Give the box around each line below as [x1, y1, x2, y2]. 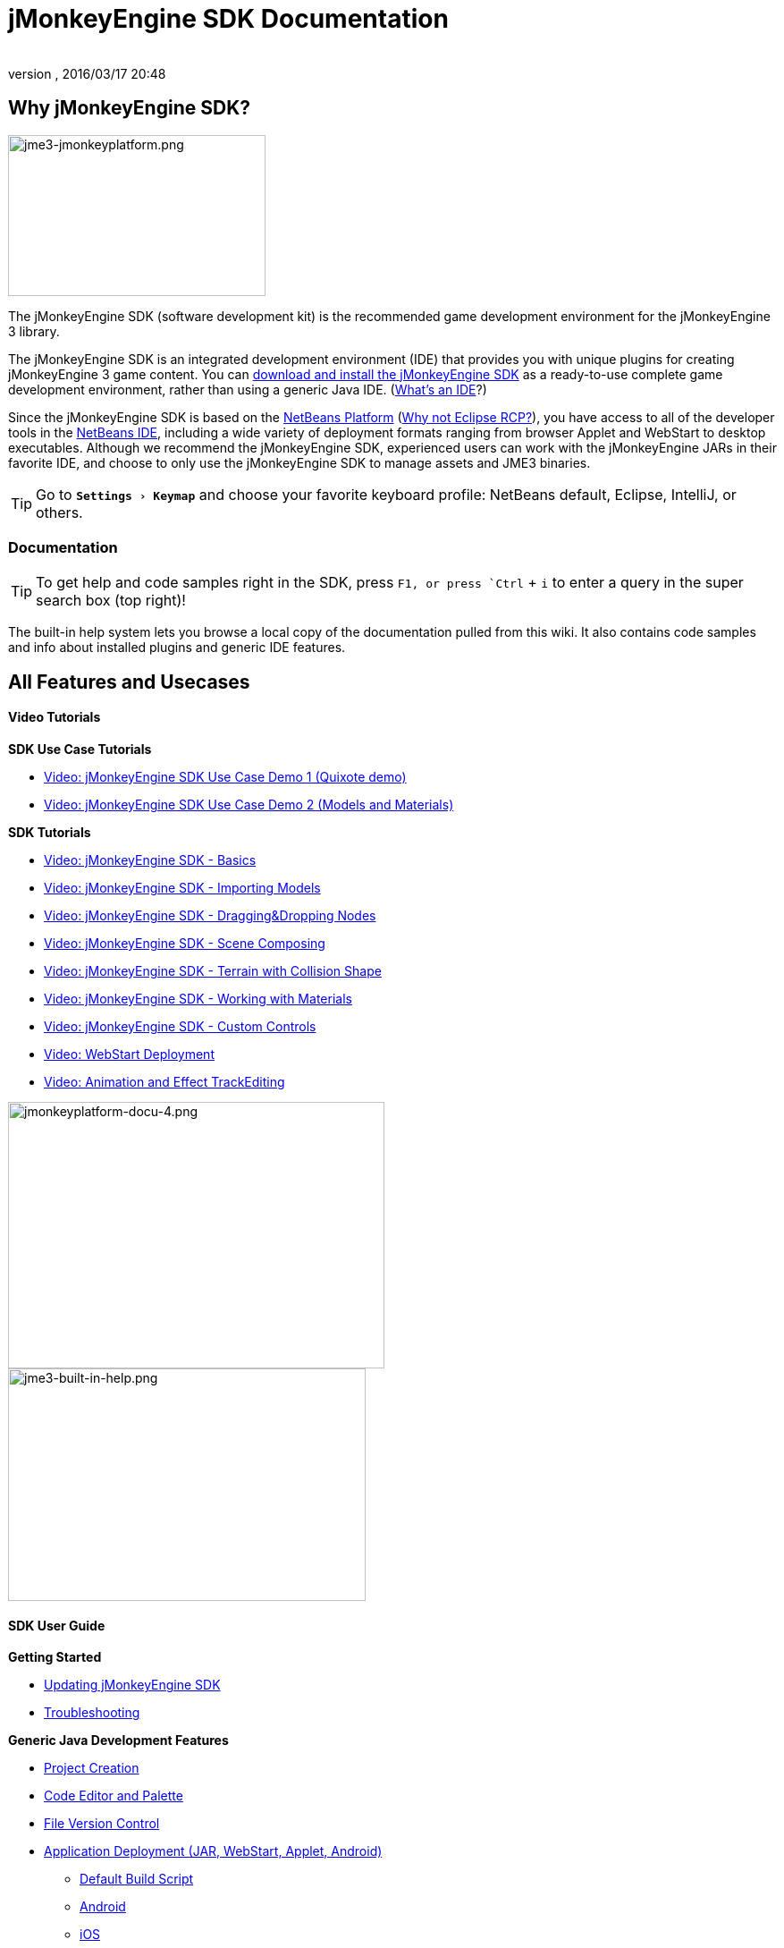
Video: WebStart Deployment [44, 1046, 215, 1062]
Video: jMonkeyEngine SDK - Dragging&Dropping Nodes [44, 907, 376, 923]
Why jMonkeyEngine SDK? [8, 97, 250, 120]
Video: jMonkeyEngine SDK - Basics [44, 851, 257, 868]
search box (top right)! [36, 591, 186, 610]
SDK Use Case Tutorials [8, 741, 152, 757]
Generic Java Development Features [8, 1732, 229, 1749]
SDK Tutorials [8, 824, 91, 840]
